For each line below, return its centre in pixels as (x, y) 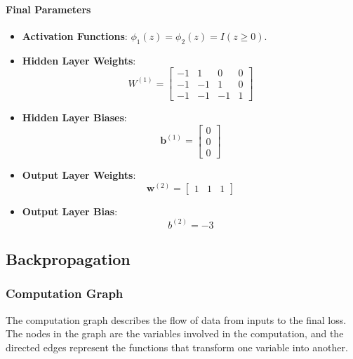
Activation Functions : (75, 35)
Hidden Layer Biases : (74, 117)
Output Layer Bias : (70, 211)
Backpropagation (68, 259)
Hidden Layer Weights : (79, 60)
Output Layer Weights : (79, 174)
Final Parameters (48, 9)
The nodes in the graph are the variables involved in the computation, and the (175, 333)
